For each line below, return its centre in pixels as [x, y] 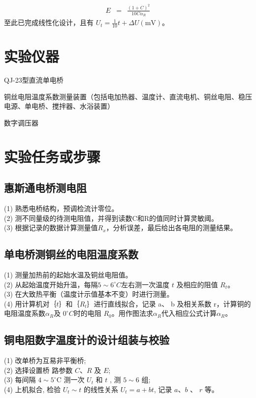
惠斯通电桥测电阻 [45, 188]
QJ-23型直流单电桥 [34, 80]
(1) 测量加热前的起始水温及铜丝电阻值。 [68, 275]
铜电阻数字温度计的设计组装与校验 [87, 340]
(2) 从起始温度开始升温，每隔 [51, 284]
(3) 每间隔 [20, 380]
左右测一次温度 [145, 284]
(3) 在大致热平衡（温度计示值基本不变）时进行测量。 [89, 294]
